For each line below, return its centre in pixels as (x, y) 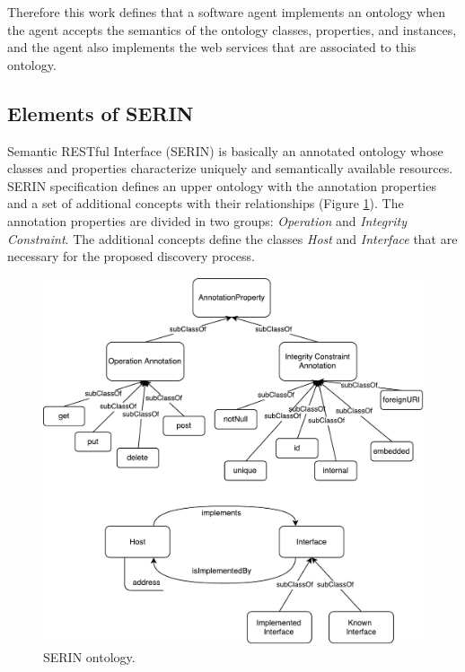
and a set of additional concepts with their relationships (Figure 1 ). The (206, 203)
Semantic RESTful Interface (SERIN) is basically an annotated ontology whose (225, 150)
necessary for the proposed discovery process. (131, 256)
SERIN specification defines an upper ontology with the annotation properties (222, 185)
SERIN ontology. (89, 657)
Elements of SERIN (101, 113)
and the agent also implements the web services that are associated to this (212, 47)
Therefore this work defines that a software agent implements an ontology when (227, 12)
